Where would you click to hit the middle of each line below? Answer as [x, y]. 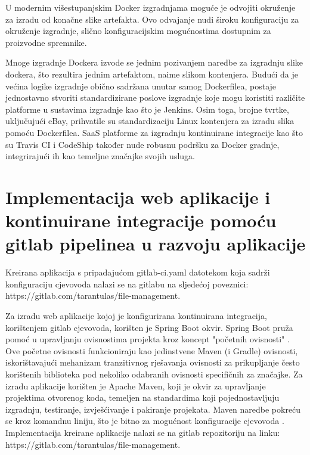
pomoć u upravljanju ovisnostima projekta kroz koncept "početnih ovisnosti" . [148, 339]
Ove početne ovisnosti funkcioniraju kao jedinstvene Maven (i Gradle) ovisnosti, [152, 350]
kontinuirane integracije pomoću [141, 220]
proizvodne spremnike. [46, 42]
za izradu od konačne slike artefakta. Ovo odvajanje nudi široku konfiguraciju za [152, 19]
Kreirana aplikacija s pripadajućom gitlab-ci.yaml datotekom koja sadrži [138, 272]
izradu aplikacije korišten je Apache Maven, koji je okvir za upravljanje [136, 386]
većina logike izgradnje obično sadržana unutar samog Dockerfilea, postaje [141, 86]
